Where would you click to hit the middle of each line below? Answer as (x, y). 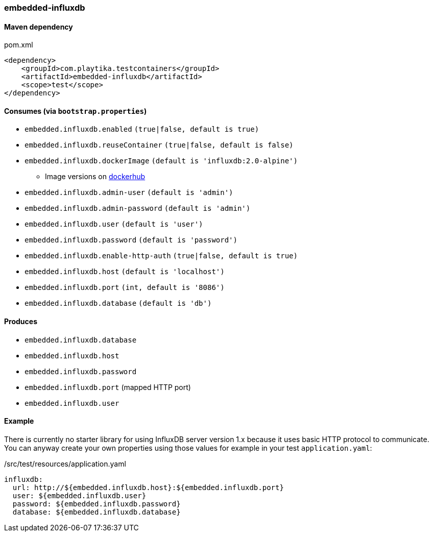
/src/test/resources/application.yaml (65, 464)
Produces (21, 322)
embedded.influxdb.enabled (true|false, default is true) (142, 129)
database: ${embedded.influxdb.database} (97, 512)
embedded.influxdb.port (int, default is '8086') (125, 288)
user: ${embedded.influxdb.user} (79, 495)
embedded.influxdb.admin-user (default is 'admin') (129, 193)
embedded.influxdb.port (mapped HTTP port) (108, 387)
